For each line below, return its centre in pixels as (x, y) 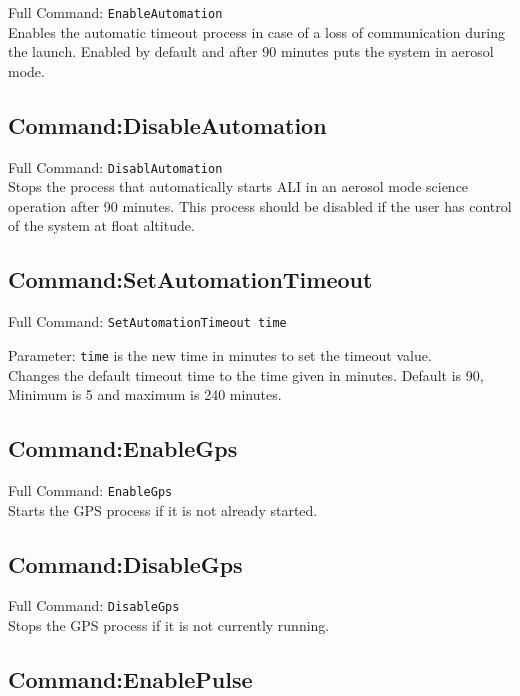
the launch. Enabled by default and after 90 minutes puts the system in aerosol (251, 51)
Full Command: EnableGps (90, 489)
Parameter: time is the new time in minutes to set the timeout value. (220, 354)
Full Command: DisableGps (94, 605)
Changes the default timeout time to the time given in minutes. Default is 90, (246, 374)
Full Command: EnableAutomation (115, 12)
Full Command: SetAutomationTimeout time (147, 321)
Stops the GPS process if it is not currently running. (169, 625)
